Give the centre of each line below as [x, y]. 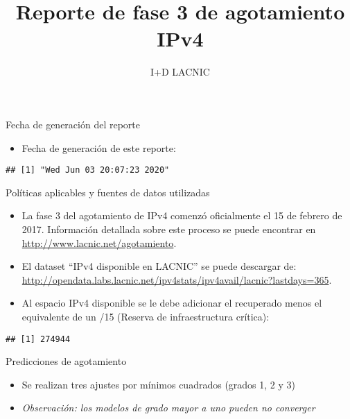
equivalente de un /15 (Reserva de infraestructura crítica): [146, 316]
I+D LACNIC [180, 72]
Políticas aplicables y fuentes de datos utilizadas [108, 192]
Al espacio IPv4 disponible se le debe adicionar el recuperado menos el [172, 303]
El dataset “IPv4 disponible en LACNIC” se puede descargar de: [159, 266]
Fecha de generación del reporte [73, 124]
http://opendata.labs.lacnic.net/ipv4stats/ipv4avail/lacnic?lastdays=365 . [177, 279]
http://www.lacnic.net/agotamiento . [99, 242]
